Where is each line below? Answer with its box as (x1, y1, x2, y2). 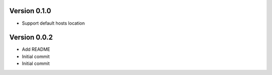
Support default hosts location (22, 20, 85, 26)
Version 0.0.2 (9, 33, 53, 42)
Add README (22, 46, 50, 52)
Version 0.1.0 (9, 7, 51, 15)
